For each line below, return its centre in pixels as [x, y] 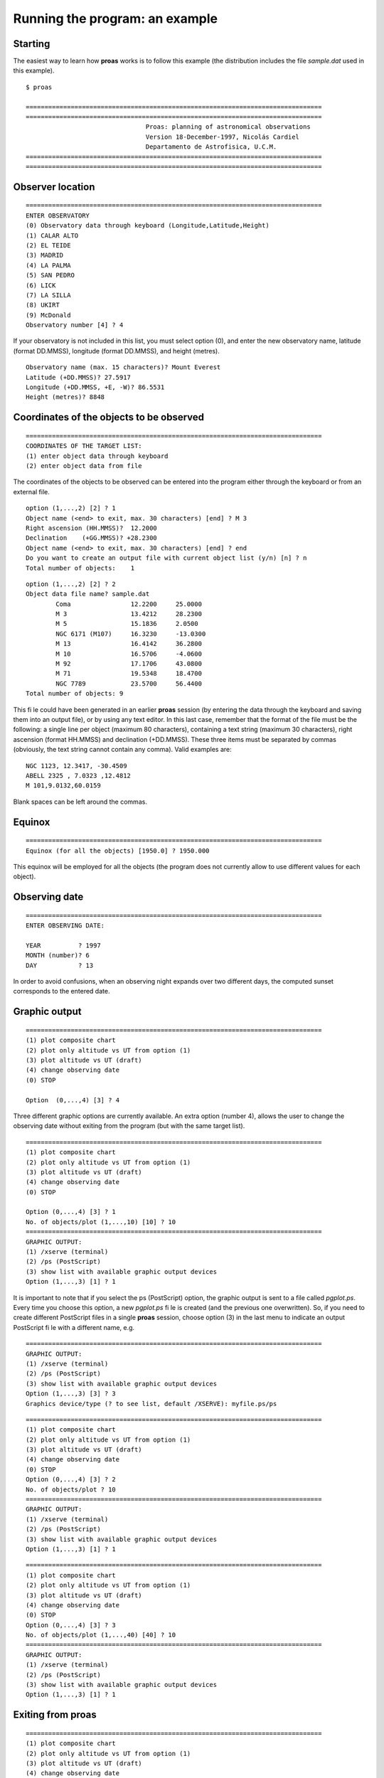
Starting [32, 44]
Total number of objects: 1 [80, 568]
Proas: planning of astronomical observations [228, 127]
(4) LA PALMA [48, 265]
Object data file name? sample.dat [88, 594]
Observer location [54, 187]
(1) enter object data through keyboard [97, 456]
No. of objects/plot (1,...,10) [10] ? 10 [101, 1222]
